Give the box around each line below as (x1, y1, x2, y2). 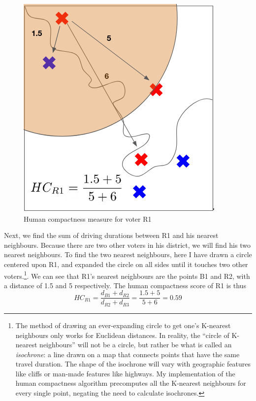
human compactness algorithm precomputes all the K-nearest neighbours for (15, 378, 246, 388)
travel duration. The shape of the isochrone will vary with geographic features (15, 359, 251, 369)
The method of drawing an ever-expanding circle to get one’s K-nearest (15, 320, 231, 330)
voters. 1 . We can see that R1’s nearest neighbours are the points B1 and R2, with (4, 269, 250, 281)
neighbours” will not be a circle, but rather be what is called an (39, 339, 232, 350)
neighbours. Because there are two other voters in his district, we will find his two (4, 239, 251, 250)
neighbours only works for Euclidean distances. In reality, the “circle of (15, 330, 229, 340)
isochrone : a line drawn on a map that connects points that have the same (15, 349, 240, 359)
